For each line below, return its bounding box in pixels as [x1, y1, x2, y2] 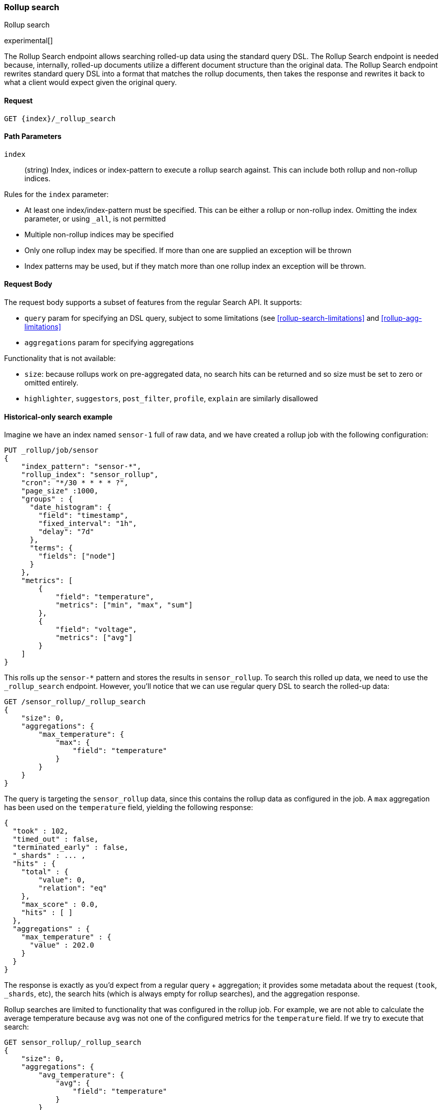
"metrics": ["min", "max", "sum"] [55, 601, 193, 609]
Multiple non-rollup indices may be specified [24, 230, 174, 239]
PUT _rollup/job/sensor [4, 446, 99, 455]
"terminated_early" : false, [12, 843, 129, 852]
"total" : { [21, 868, 69, 876]
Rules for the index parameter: [4, 189, 109, 199]
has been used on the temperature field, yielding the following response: [4, 803, 253, 812]
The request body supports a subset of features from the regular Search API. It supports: [4, 298, 302, 307]
